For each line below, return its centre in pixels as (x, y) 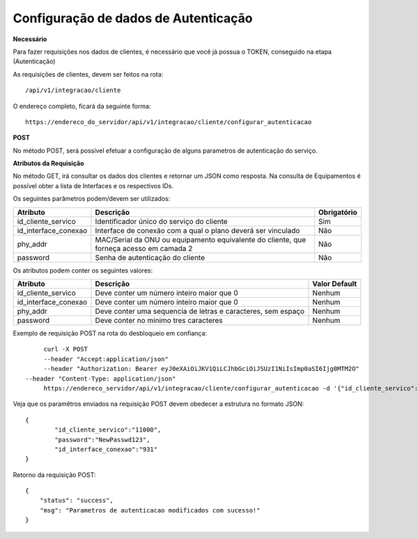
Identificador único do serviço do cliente (161, 221)
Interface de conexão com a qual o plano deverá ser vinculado (198, 230)
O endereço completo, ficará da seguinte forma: (82, 106)
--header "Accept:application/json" (106, 359)
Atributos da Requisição (48, 163)
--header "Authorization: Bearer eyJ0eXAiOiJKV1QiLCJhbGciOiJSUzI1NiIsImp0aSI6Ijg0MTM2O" (202, 369)
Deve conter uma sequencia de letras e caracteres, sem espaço (200, 312)
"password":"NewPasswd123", (102, 440)
